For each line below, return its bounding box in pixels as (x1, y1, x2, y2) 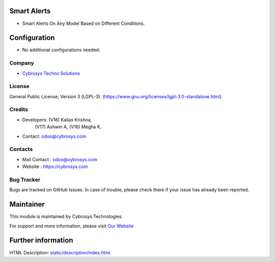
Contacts (9, 145, 33, 153)
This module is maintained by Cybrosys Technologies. (9, 214, 123, 220)
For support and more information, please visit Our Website (9, 223, 134, 229)
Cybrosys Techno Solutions (22, 70, 80, 76)
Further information (9, 236, 73, 245)
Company (9, 60, 34, 67)
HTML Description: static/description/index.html (9, 249, 111, 255)
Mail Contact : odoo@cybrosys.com (22, 156, 98, 162)
